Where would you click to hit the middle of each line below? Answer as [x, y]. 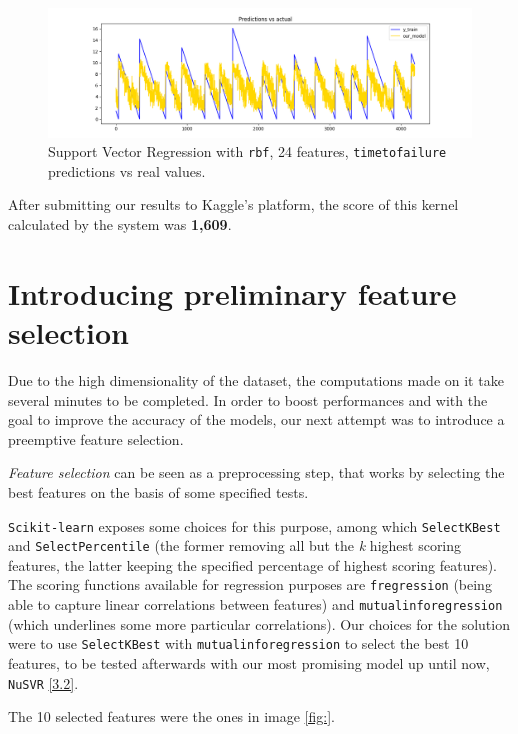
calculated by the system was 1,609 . [120, 224]
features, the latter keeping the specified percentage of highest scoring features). [253, 564]
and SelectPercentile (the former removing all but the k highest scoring [235, 545]
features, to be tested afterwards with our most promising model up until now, [249, 662]
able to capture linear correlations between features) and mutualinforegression [255, 604]
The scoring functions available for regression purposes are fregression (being [250, 584]
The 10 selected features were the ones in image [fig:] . [171, 716]
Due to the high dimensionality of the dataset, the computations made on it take [256, 379]
